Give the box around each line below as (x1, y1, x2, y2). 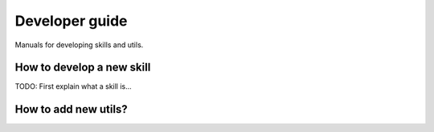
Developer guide (14, 12, 128, 30)
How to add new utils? (14, 102, 128, 116)
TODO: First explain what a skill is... (14, 82, 132, 91)
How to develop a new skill (14, 61, 151, 74)
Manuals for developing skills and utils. (14, 40, 144, 50)
